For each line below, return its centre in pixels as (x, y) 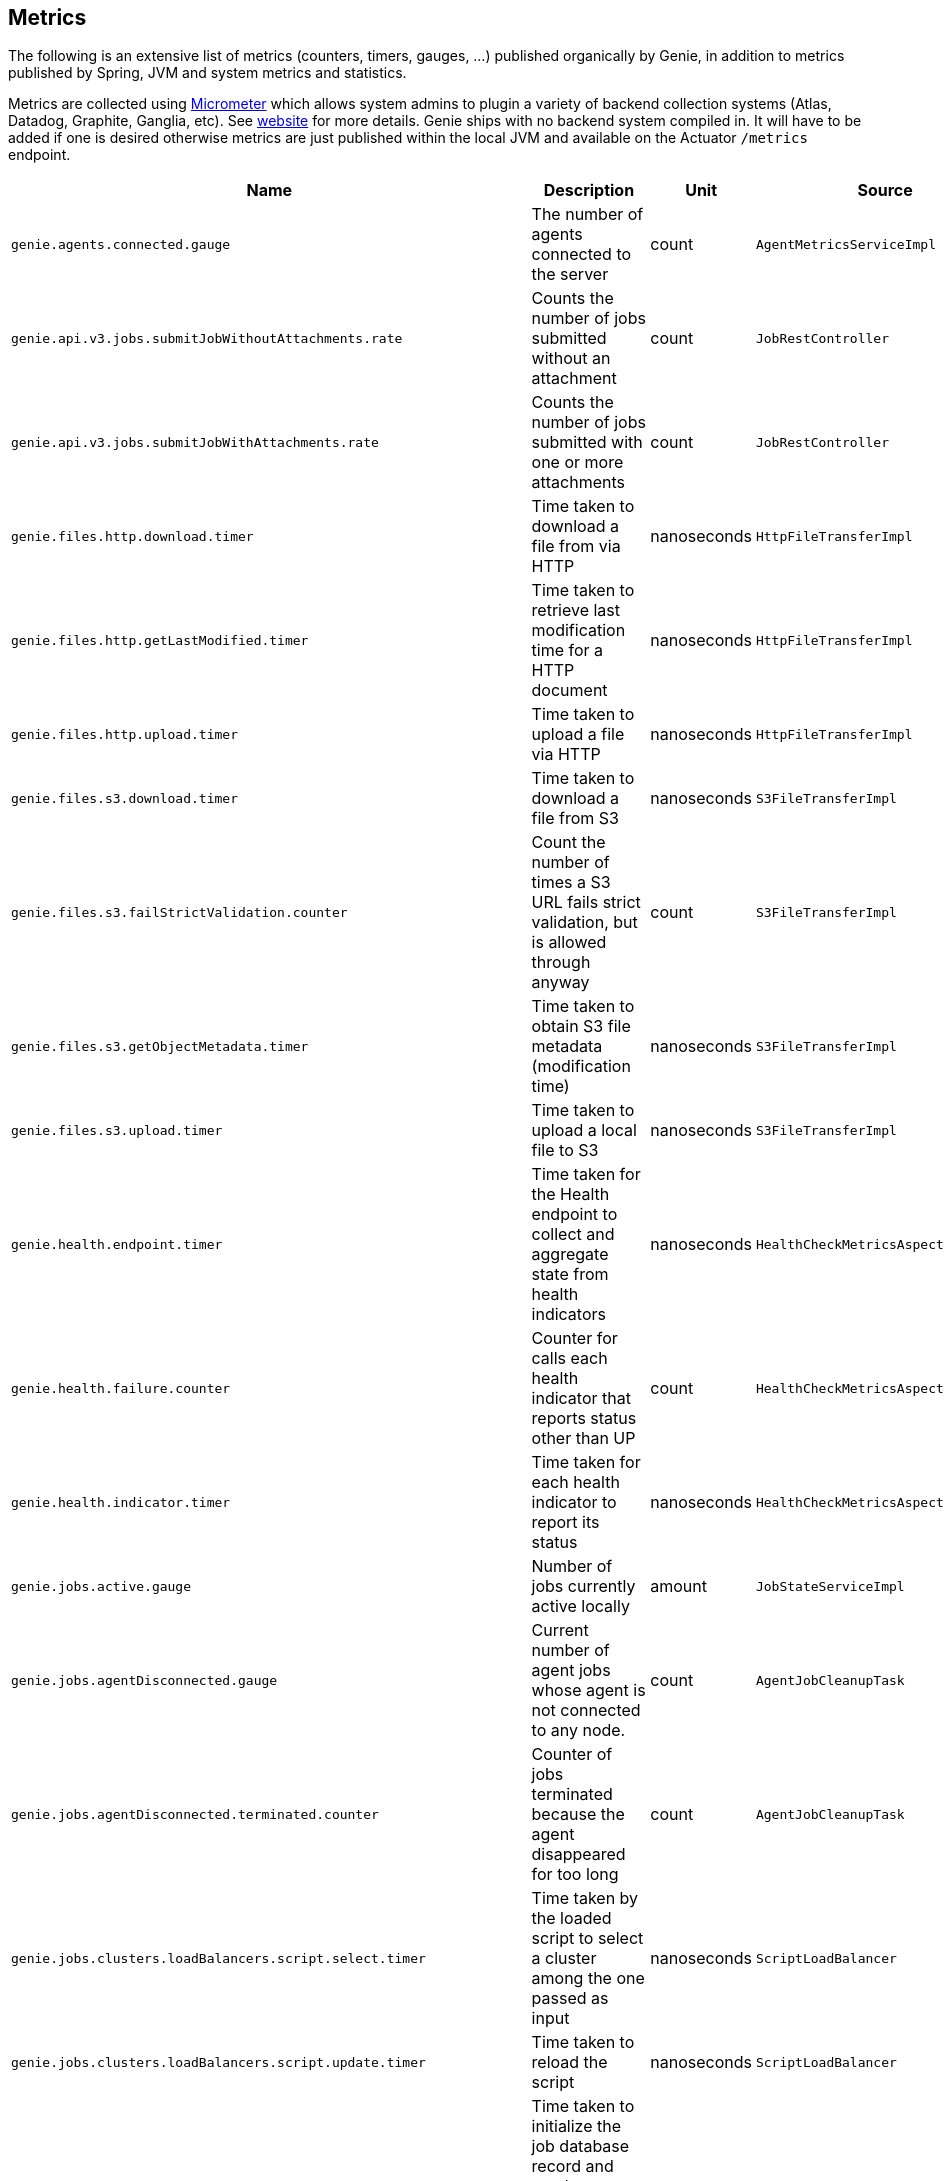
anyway (560, 982)
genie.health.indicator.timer (121, 1502)
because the (578, 1814)
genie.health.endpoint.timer (117, 1244)
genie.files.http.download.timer (132, 536)
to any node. (578, 1730)
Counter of (572, 1754)
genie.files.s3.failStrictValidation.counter (179, 912)
